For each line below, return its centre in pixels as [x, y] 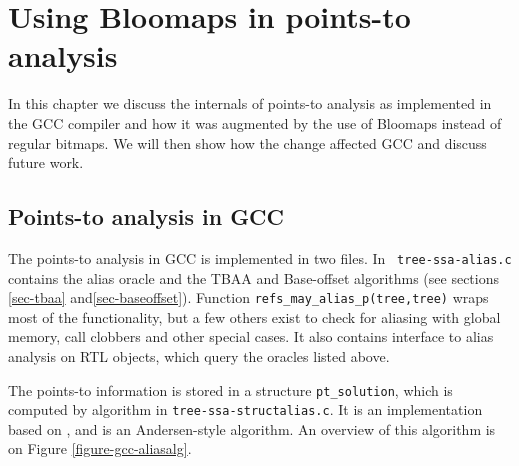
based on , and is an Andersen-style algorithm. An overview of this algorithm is [252, 428]
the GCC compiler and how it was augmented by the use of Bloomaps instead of [255, 122]
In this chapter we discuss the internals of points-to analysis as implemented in [250, 103]
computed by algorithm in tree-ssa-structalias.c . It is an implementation [245, 409]
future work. [46, 162]
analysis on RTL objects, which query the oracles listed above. [199, 355]
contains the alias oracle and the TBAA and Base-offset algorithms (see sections [253, 277]
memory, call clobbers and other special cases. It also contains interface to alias [251, 336]
